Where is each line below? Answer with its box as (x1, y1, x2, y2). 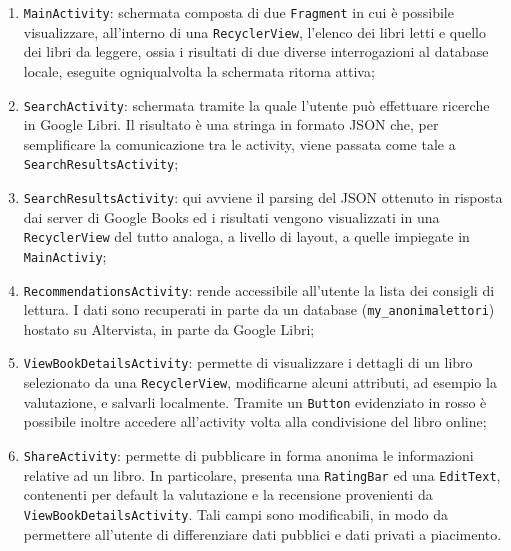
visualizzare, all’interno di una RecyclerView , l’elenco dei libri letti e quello (23, 21, 486, 42)
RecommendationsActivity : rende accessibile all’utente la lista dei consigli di (23, 279, 495, 300)
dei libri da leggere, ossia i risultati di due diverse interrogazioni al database (23, 41, 489, 62)
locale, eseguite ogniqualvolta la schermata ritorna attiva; (23, 60, 375, 81)
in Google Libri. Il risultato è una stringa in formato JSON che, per (23, 114, 439, 135)
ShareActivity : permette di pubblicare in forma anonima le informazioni (23, 445, 474, 466)
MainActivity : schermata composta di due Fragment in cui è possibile (23, 2, 454, 22)
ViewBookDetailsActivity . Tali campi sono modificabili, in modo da (23, 503, 448, 524)
